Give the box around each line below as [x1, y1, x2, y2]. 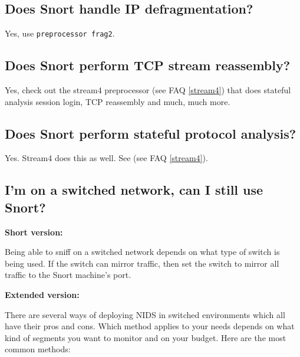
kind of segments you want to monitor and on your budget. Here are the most [5, 331, 286, 343]
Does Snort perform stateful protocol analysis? [5, 124, 296, 142]
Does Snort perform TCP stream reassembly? [5, 56, 291, 74]
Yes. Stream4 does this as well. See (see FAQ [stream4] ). [5, 152, 208, 164]
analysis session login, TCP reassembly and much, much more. [5, 95, 230, 107]
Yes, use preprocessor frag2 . [5, 27, 115, 40]
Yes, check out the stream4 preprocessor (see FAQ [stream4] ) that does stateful [5, 84, 291, 96]
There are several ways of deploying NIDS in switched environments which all [5, 308, 285, 320]
